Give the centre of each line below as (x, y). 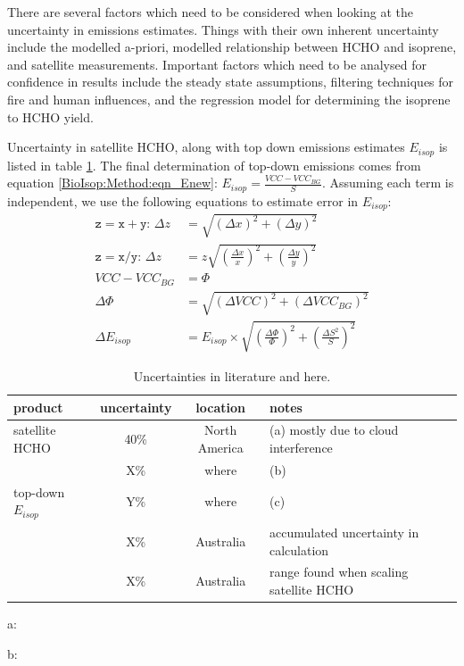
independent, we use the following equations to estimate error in (183, 200)
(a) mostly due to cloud (334, 430)
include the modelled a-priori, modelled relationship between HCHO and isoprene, (232, 47)
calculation (299, 549)
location (221, 407)
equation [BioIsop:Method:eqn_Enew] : (112, 183)
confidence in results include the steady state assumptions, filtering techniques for (231, 82)
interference (301, 447)
